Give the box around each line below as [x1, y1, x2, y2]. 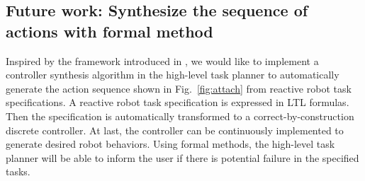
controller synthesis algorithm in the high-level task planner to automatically [6, 67, 339, 82]
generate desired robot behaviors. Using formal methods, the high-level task [6, 136, 335, 151]
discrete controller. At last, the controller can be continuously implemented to [6, 122, 344, 137]
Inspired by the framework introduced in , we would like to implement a [6, 53, 319, 68]
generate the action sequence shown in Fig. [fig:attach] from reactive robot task [6, 81, 352, 95]
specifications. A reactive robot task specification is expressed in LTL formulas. [6, 95, 349, 110]
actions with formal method [6, 20, 213, 42]
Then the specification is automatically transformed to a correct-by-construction [6, 108, 354, 123]
